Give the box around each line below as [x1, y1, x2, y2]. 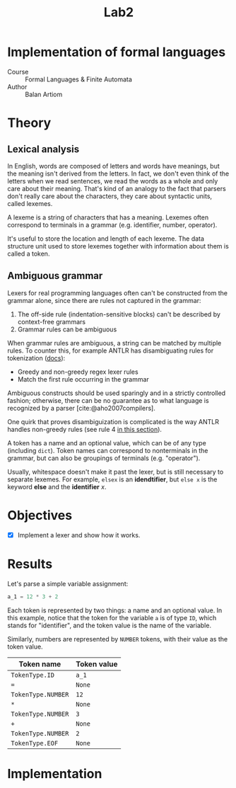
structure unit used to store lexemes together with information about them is [7, 241, 230, 250]
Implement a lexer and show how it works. [17, 530, 141, 539]
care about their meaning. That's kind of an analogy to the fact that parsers [7, 184, 226, 193]
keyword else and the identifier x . [7, 482, 107, 491]
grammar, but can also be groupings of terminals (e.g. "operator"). [7, 454, 201, 462]
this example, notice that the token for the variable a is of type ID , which [7, 613, 217, 622]
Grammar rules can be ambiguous [17, 325, 117, 333]
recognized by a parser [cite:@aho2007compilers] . [7, 404, 155, 412]
